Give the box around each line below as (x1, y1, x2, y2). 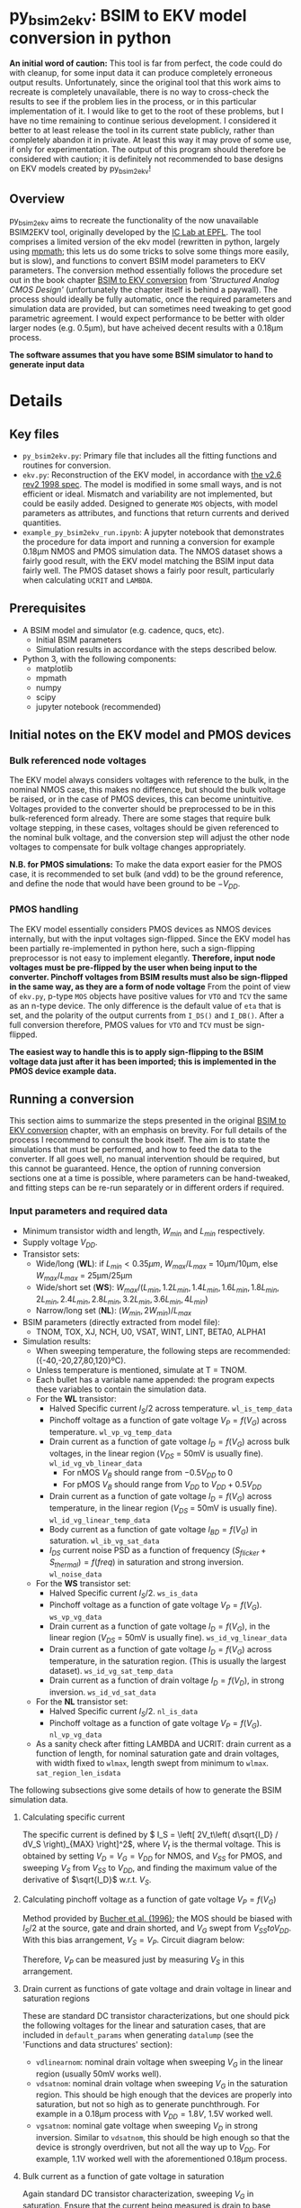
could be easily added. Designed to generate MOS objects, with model (22, 497, 279, 509)
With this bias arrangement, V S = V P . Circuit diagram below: (22, 1934, 245, 1947)
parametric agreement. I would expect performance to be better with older (9, 313, 286, 323)
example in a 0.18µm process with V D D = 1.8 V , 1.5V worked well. (35, 2109, 273, 2122)
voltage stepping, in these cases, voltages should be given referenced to (9, 822, 279, 833)
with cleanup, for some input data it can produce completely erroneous (9, 67, 273, 77)
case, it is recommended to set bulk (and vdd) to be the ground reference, (9, 868, 284, 879)
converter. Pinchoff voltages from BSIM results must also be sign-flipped (9, 971, 288, 982)
